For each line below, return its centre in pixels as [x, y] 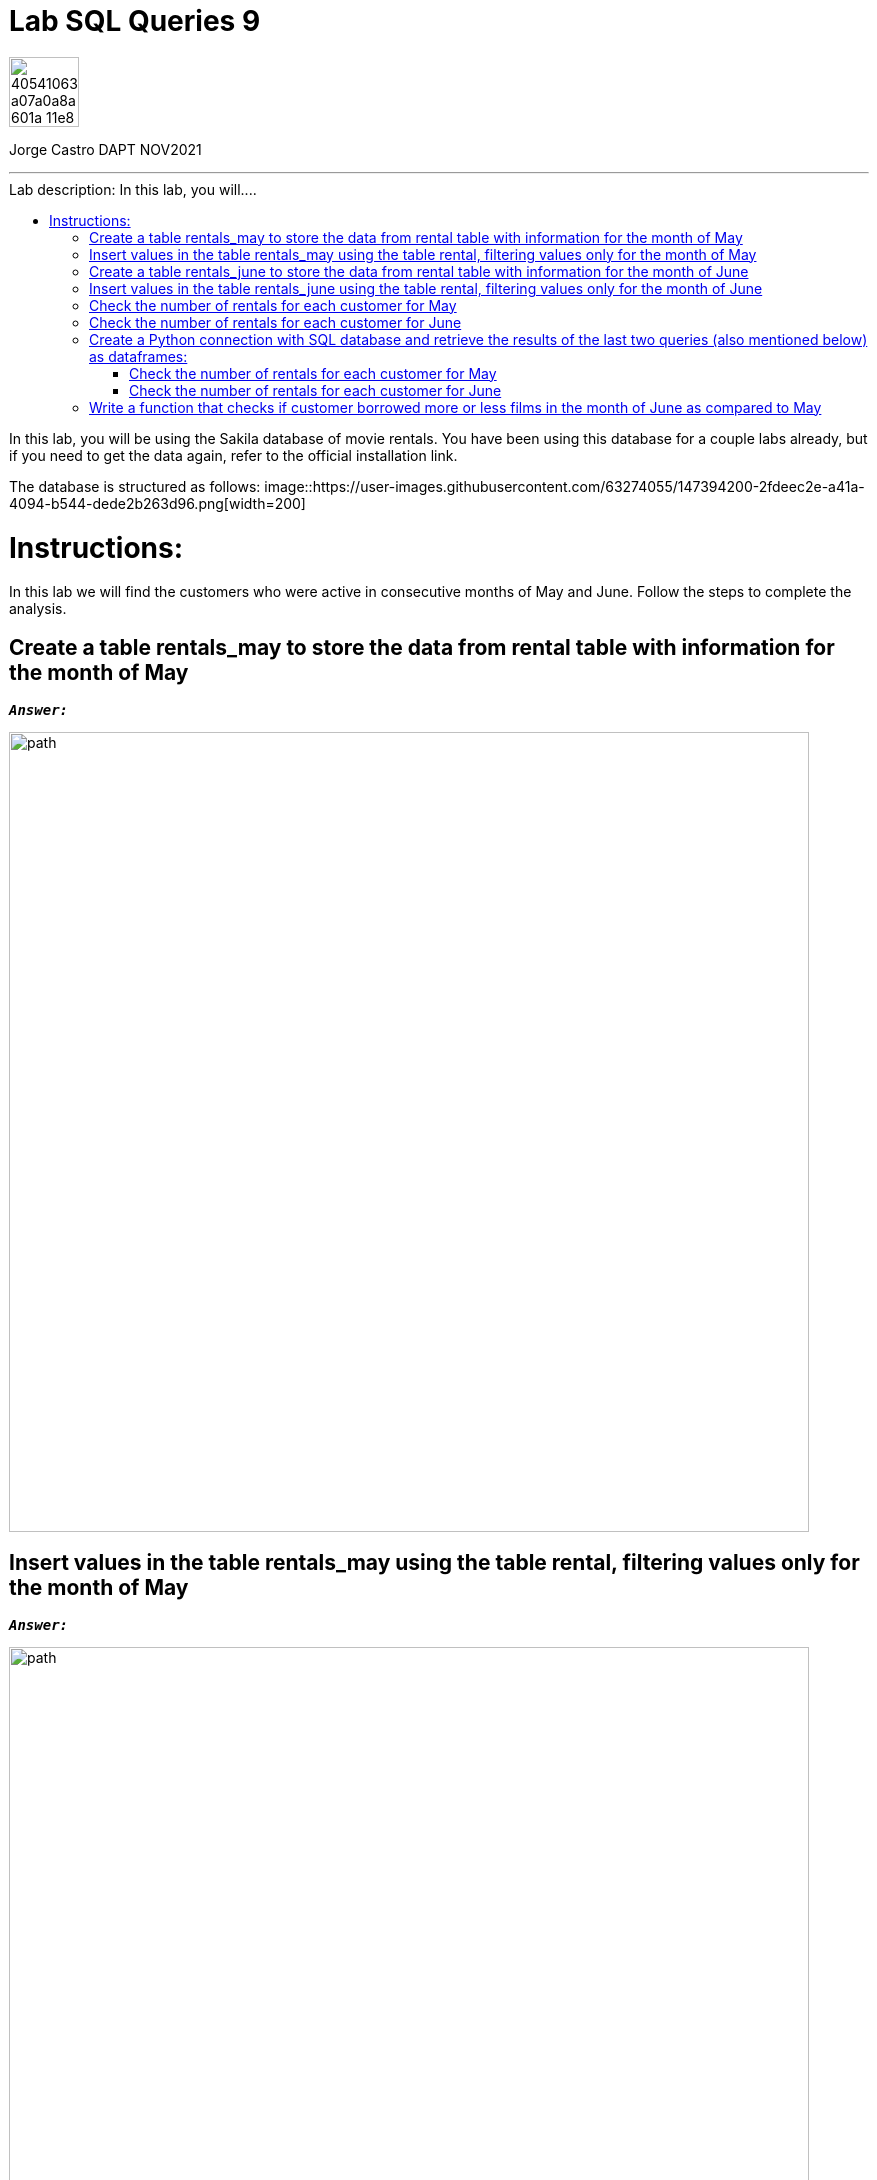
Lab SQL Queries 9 [135, 21]
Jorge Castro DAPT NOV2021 [105, 149]
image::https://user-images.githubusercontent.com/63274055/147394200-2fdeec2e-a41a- [564, 486]
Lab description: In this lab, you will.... [133, 189]
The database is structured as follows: [135, 486]
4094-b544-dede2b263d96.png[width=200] [157, 503]
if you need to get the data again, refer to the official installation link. [233, 455]
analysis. [38, 609]
